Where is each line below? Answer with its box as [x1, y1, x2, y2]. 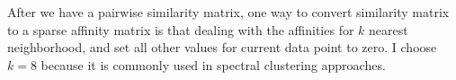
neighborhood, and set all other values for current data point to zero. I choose [7, 38, 437, 57]
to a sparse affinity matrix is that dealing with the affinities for [7, 20, 354, 39]
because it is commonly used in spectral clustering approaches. [40, 55, 386, 74]
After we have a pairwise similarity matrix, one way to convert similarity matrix [7, 3, 450, 21]
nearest [369, 20, 408, 39]
